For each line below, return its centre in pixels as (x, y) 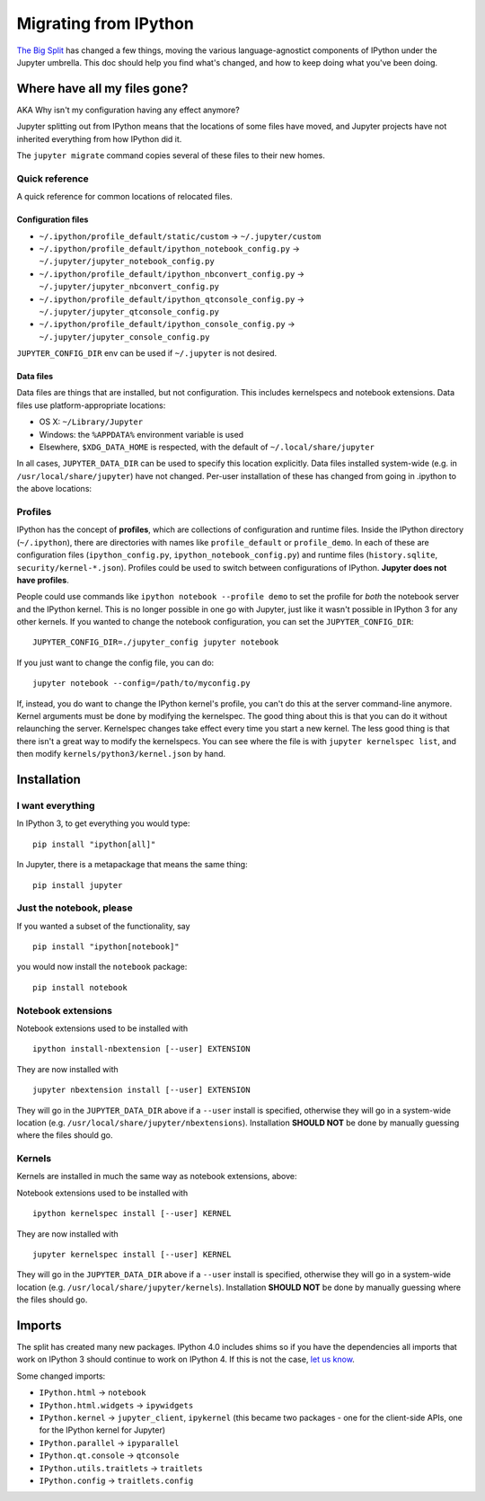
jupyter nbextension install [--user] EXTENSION (141, 1090)
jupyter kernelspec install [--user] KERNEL (132, 1255)
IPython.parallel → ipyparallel (109, 1443)
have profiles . (43, 580)
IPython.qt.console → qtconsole (109, 1455)
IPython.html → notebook (93, 1392)
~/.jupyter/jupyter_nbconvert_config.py (129, 287)
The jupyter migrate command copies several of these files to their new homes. (171, 155)
